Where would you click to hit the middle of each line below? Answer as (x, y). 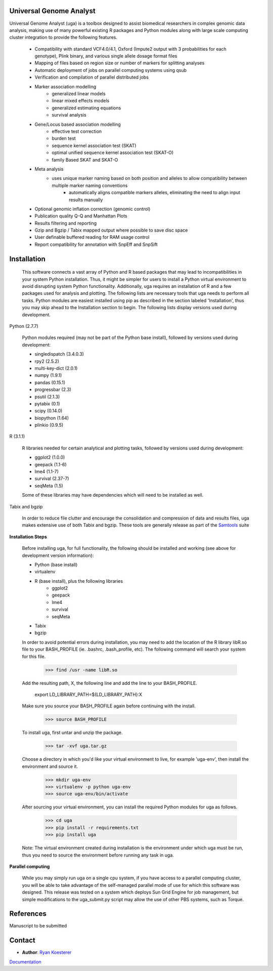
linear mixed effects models (81, 101)
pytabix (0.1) (47, 403)
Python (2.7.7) (24, 326)
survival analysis (69, 115)
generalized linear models (79, 94)
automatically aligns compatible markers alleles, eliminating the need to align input (155, 193)
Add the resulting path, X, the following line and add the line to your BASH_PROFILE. (109, 683)
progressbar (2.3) (53, 390)
